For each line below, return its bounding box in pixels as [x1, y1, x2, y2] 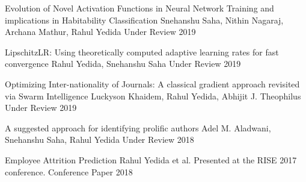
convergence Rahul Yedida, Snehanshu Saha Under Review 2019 [5, 57, 241, 70]
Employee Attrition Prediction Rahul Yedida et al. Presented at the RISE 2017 [5, 153, 297, 166]
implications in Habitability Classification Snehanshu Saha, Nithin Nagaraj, [5, 13, 284, 26]
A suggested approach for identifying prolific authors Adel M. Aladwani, [5, 121, 271, 134]
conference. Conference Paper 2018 [5, 165, 133, 178]
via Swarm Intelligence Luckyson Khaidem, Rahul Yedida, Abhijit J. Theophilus [5, 89, 301, 102]
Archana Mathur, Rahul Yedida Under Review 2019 [5, 25, 196, 38]
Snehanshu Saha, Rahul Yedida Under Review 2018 [5, 133, 194, 146]
